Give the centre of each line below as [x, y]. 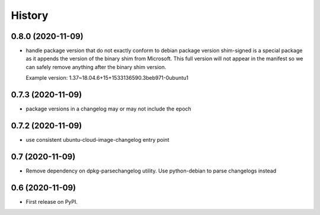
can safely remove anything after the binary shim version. [96, 67]
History [30, 15]
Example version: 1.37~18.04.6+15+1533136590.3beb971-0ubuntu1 [107, 78]
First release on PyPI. [52, 201]
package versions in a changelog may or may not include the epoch [109, 109]
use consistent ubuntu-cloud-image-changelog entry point [97, 140]
